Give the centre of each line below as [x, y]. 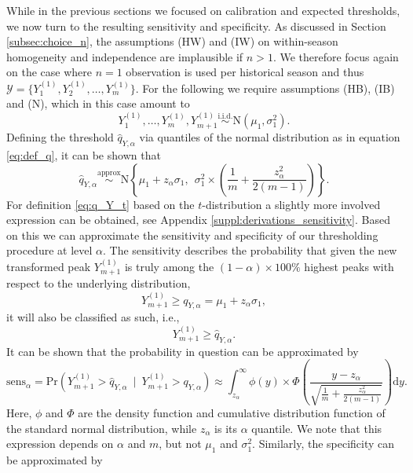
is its [226, 428]
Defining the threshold [60, 137]
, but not [180, 444]
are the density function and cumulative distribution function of [232, 413]
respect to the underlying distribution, [99, 283]
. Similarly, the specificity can [323, 444]
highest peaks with [349, 266]
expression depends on [60, 444]
